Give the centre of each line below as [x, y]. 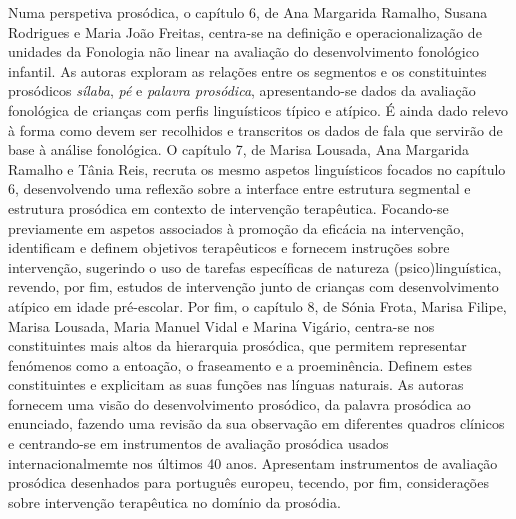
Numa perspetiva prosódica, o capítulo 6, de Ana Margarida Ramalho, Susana [248, 12]
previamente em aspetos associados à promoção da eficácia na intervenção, [236, 227]
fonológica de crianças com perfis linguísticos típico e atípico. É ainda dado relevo [258, 109]
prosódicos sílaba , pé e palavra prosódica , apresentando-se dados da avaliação [242, 90]
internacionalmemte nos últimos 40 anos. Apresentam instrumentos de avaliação [253, 462]
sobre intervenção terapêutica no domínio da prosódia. [174, 501]
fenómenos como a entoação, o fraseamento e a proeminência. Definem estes [240, 364]
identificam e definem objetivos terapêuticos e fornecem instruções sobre [229, 247]
